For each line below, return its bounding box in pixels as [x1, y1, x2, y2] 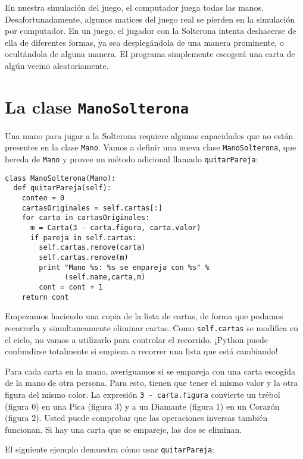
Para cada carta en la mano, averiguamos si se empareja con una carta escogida [5, 364, 295, 377]
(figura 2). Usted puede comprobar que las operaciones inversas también [5, 411, 268, 424]
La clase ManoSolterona [5, 94, 189, 118]
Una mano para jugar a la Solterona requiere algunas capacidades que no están [5, 129, 293, 142]
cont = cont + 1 [39, 282, 103, 291]
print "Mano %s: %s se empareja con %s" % [39, 263, 210, 272]
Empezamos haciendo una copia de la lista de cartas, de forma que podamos [5, 310, 283, 322]
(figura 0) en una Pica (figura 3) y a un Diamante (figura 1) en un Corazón [5, 400, 280, 412]
